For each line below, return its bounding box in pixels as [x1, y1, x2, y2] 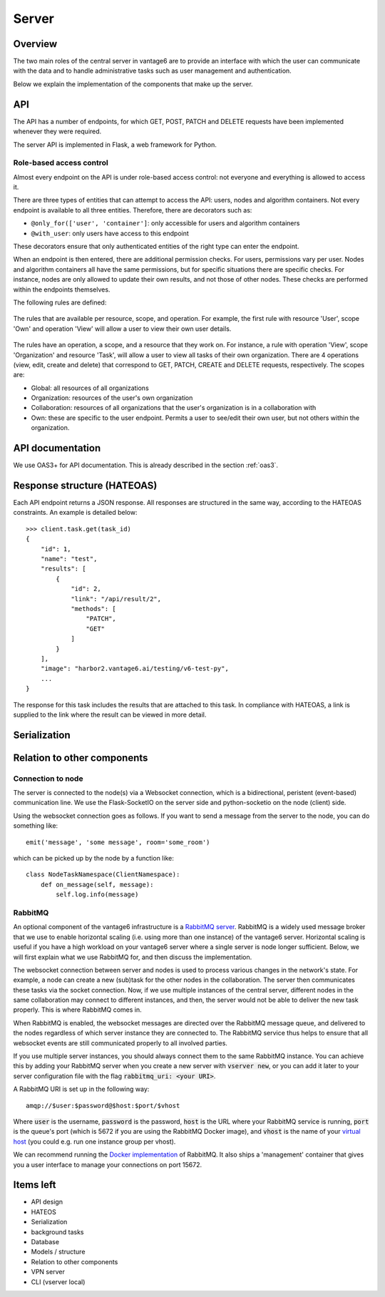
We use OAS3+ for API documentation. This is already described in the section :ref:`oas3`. [13, 461, 278, 470]
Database [31, 1238, 60, 1246]
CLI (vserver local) [31, 1277, 86, 1286]
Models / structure [31, 1248, 86, 1256]
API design [31, 1198, 63, 1206]
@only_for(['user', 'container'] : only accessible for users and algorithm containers [31, 219, 300, 227]
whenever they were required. [13, 127, 102, 135]
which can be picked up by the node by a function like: [13, 854, 174, 863]
